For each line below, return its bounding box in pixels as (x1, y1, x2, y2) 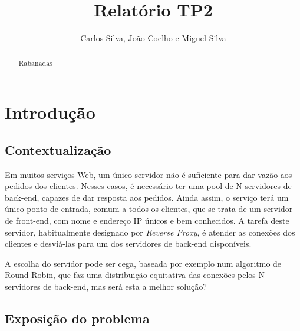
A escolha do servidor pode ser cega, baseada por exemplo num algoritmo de (5, 257, 282, 269)
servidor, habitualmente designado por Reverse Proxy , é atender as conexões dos (5, 226, 295, 238)
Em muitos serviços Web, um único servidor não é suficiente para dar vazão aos (5, 168, 292, 180)
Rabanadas (18, 58, 52, 68)
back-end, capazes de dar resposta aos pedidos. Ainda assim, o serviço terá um (5, 191, 289, 203)
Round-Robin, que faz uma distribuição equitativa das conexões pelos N (5, 269, 265, 281)
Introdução (5, 100, 95, 124)
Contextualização (5, 140, 111, 158)
